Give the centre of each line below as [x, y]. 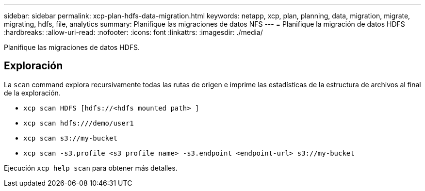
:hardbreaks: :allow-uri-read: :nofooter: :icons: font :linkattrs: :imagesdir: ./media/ [133, 32]
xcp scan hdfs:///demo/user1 [79, 123]
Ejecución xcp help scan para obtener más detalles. [91, 168]
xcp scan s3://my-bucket [70, 138]
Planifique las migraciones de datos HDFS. [72, 47]
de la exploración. [32, 93]
